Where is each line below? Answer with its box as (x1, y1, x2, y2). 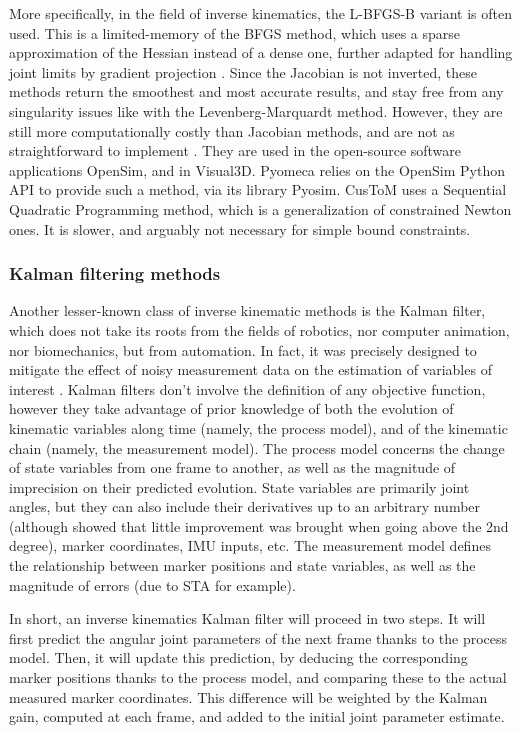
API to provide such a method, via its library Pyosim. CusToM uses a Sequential (9, 179, 507, 200)
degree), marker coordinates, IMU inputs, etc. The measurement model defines (9, 535, 491, 556)
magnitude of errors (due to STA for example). (9, 574, 296, 595)
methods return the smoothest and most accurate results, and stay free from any (9, 81, 504, 102)
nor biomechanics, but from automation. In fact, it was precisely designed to (9, 339, 477, 360)
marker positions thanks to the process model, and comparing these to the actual (9, 667, 507, 688)
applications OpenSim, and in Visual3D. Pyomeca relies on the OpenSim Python (9, 159, 505, 180)
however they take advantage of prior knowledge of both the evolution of (9, 398, 454, 419)
